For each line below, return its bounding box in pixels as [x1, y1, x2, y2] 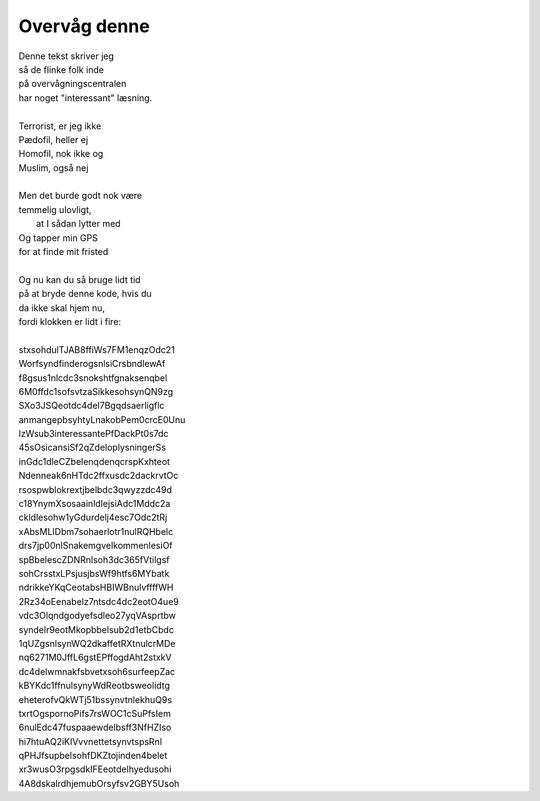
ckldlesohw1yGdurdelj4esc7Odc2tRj [18, 511, 168, 524]
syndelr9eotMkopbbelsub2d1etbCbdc [18, 623, 175, 635]
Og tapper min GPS [18, 231, 99, 244]
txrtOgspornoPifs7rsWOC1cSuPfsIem [18, 707, 172, 719]
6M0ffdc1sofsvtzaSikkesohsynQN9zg [18, 385, 174, 397]
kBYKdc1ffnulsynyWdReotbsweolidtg [18, 680, 170, 692]
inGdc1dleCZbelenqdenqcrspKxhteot [18, 455, 170, 467]
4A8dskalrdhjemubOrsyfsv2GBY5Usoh [18, 777, 180, 789]
